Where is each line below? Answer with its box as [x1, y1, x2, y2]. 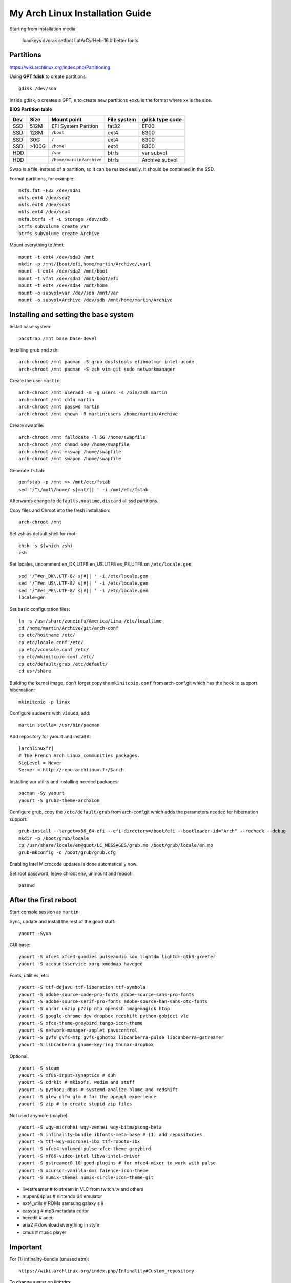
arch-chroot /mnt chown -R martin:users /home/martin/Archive [18, 411, 178, 417]
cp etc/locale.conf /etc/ [18, 639, 84, 645]
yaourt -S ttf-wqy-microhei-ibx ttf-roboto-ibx [18, 1139, 140, 1144]
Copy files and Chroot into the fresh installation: [9, 507, 110, 513]
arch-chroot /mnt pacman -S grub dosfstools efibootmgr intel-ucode [18, 359, 194, 365]
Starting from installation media [9, 26, 76, 32]
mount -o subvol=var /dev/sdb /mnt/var [18, 290, 119, 296]
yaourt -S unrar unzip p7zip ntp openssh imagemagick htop [18, 1006, 170, 1012]
